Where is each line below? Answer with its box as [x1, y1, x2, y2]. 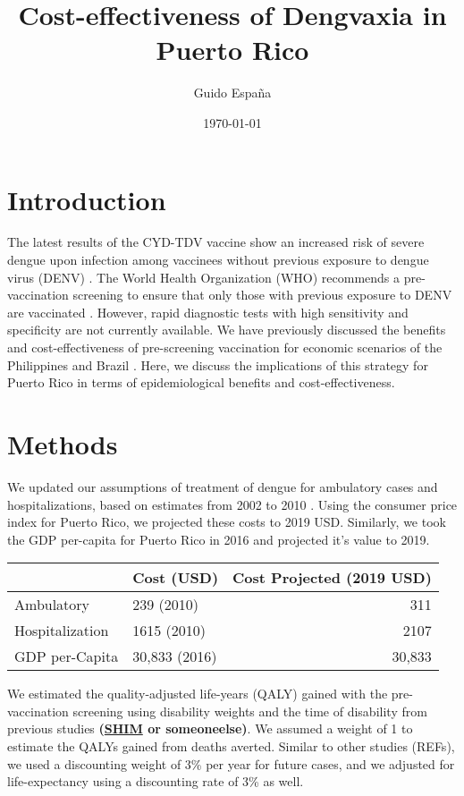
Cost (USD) [132, 567, 219, 589]
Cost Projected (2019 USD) [232, 567, 432, 589]
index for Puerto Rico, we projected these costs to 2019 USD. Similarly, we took [7, 512, 446, 531]
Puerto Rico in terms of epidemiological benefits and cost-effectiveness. [7, 373, 395, 392]
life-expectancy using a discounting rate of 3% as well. [7, 772, 304, 791]
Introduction [7, 181, 166, 217]
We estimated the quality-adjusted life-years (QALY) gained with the [7, 684, 388, 703]
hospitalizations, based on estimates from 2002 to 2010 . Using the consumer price [7, 495, 458, 513]
